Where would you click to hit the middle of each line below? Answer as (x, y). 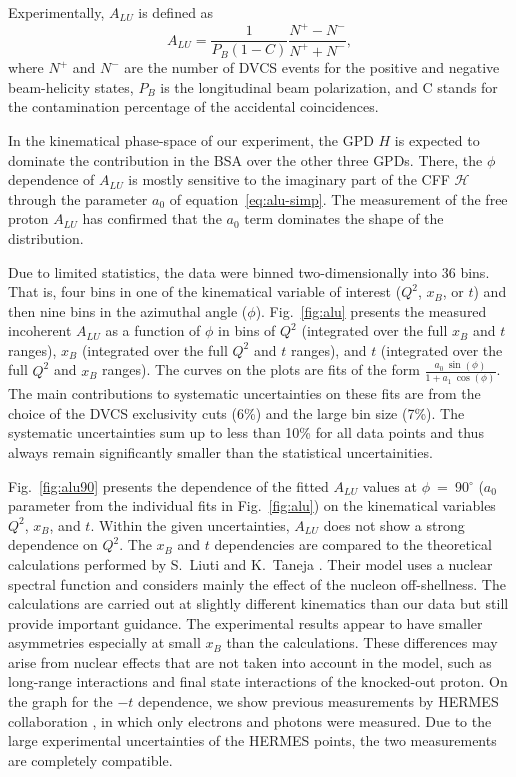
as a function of (153, 330)
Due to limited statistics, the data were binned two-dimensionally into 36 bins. (249, 271)
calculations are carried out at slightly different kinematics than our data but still (258, 603)
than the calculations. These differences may (362, 642)
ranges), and (328, 349)
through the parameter (78, 198)
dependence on (53, 544)
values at (389, 485)
